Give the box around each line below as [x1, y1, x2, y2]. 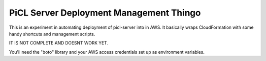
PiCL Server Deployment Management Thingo [9, 7, 201, 18]
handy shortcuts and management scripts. [9, 31, 96, 37]
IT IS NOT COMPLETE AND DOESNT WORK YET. [9, 40, 108, 46]
